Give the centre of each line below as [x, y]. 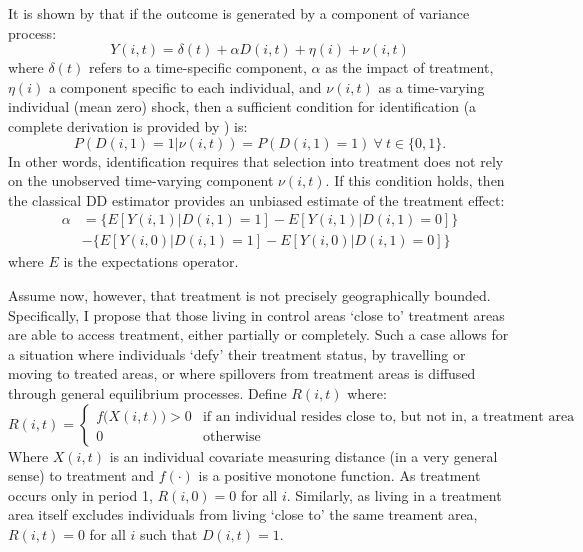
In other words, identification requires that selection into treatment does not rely [256, 160]
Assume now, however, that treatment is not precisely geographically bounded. [249, 295]
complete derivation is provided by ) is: [128, 125]
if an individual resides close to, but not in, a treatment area [388, 416]
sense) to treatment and [81, 475]
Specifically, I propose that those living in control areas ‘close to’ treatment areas [256, 314]
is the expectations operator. [151, 261]
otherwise [231, 436]
